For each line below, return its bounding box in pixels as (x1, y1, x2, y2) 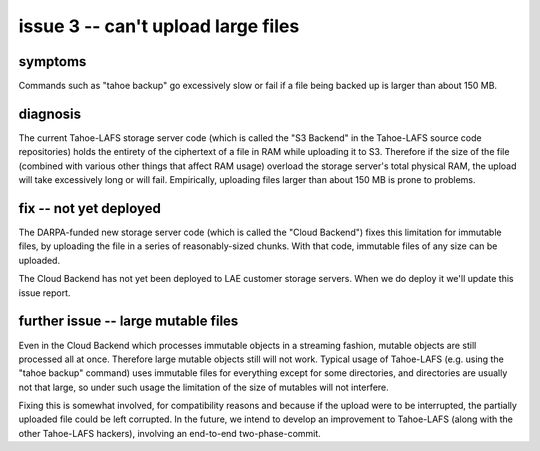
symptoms (18, 53, 87, 70)
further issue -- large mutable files (18, 313, 239, 330)
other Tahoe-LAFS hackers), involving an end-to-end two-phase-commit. (18, 427, 322, 439)
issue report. (18, 286, 71, 299)
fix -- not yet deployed (18, 200, 162, 217)
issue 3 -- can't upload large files (18, 15, 300, 37)
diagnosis (18, 105, 82, 122)
